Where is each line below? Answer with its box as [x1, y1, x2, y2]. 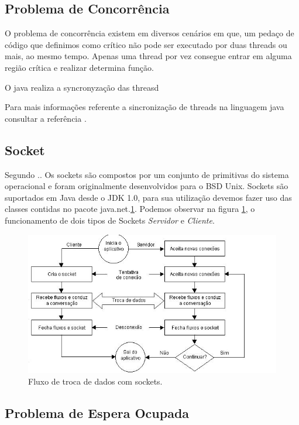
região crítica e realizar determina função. [5, 61, 154, 73]
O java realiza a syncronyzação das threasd [5, 81, 159, 93]
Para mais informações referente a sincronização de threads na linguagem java [5, 101, 284, 113]
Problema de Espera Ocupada [5, 403, 190, 421]
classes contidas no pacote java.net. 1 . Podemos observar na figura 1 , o [5, 203, 255, 215]
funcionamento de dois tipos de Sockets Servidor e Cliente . [5, 214, 215, 226]
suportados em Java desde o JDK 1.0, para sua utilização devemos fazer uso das [5, 191, 292, 203]
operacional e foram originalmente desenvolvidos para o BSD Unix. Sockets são [5, 180, 288, 192]
